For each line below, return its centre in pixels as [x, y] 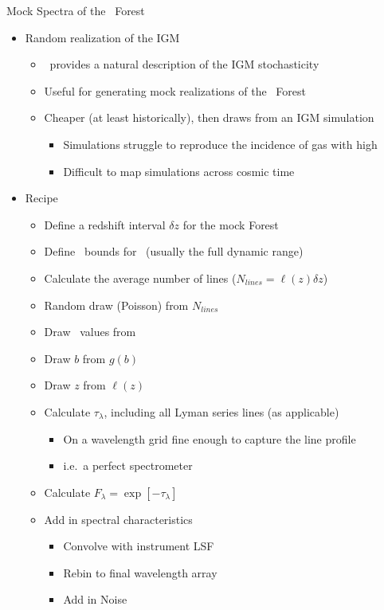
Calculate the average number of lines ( [140, 278]
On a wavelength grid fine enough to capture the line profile [210, 438]
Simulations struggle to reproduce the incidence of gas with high [220, 144]
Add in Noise [95, 599]
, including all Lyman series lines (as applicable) [221, 411]
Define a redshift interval [105, 224]
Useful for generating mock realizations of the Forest [175, 90]
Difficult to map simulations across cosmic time [179, 171]
